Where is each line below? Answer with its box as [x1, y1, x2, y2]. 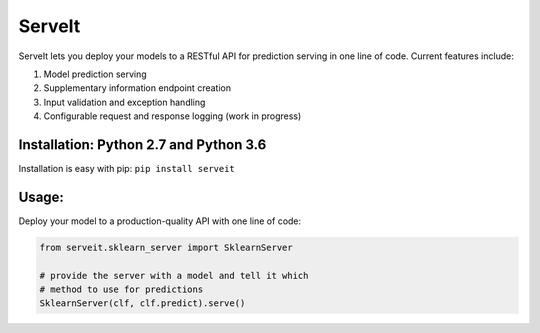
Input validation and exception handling [43, 96, 206, 108]
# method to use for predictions [39, 284, 204, 295]
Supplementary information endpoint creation [43, 82, 232, 94]
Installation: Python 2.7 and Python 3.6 [18, 136, 267, 153]
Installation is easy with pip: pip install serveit [18, 163, 235, 175]
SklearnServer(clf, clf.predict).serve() [39, 298, 246, 309]
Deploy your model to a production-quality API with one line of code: [18, 215, 302, 227]
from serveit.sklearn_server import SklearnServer [39, 241, 294, 253]
